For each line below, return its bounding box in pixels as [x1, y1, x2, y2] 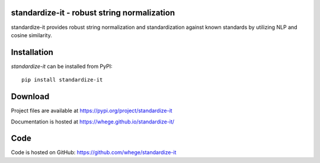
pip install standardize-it [21, 77, 103, 83]
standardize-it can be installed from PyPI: [11, 63, 113, 70]
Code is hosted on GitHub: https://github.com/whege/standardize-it [11, 149, 177, 156]
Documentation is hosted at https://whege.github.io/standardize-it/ [11, 118, 175, 125]
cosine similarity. [11, 31, 53, 38]
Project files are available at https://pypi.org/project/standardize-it [11, 107, 172, 115]
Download [11, 92, 50, 102]
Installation [11, 47, 53, 57]
